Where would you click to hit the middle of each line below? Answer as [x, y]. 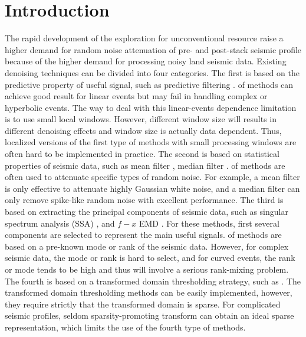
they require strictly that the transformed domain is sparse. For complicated [143, 304]
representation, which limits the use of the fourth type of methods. [125, 327]
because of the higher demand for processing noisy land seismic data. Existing [146, 61]
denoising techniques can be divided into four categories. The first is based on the [152, 72]
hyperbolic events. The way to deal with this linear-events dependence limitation [151, 107]
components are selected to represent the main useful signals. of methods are [143, 235]
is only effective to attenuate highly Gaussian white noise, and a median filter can [152, 188]
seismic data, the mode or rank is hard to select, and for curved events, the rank [150, 258]
